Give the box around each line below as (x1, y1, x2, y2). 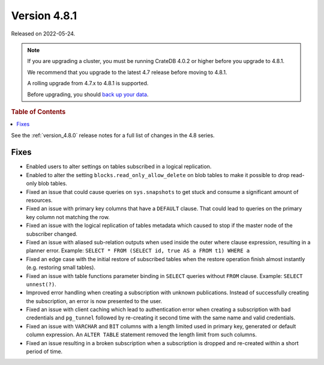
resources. (26, 197, 53, 204)
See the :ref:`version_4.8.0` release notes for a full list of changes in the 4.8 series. (11, 131, 215, 139)
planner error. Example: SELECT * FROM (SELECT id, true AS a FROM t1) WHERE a (26, 247, 250, 255)
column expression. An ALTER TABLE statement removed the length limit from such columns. (26, 331, 257, 339)
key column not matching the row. (26, 213, 110, 220)
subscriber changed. (26, 230, 78, 237)
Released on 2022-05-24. (11, 30, 76, 37)
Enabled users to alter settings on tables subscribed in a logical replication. (26, 163, 212, 170)
